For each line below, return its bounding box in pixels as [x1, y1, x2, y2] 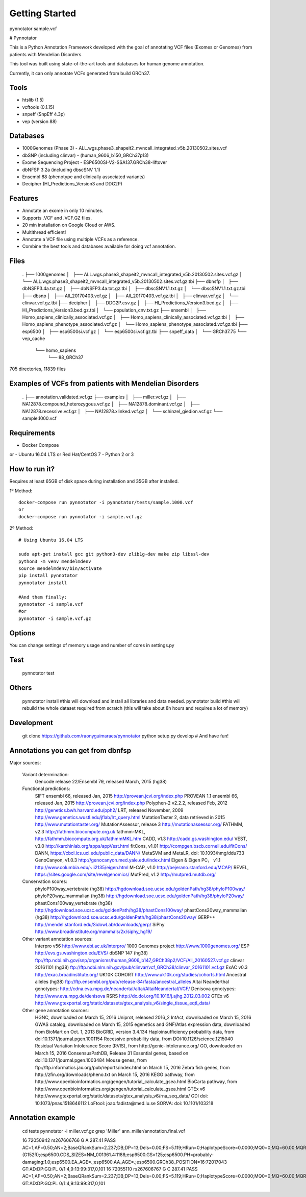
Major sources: [9, 760, 41, 766]
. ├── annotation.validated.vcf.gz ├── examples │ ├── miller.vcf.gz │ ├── [22, 394, 186, 400]
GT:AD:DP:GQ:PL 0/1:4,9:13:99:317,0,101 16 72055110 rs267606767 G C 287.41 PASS [22, 1166, 198, 1172]
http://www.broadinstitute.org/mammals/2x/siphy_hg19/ [35, 928, 152, 935]
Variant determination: [22, 771, 69, 777]
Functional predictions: [22, 785, 70, 792]
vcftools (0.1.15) [22, 104, 55, 110]
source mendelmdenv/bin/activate [18, 566, 102, 571]
